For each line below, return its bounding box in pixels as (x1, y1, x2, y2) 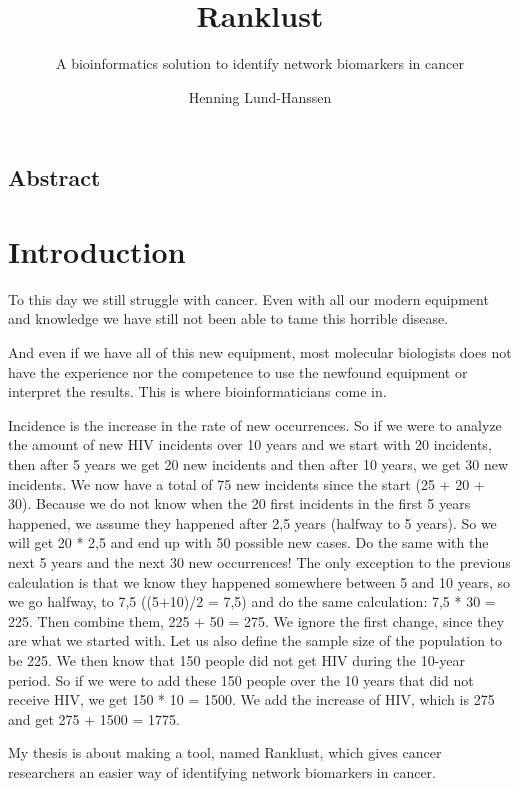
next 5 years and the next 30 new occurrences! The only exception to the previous (8, 551, 511, 572)
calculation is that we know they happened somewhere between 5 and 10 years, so (8, 571, 510, 592)
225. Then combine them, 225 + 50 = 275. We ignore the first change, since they (8, 610, 505, 631)
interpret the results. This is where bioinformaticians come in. (8, 381, 387, 402)
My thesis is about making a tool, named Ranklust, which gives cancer (8, 742, 442, 763)
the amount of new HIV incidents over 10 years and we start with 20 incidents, (8, 434, 492, 455)
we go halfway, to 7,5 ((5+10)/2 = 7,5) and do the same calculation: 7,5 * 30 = (8, 591, 496, 612)
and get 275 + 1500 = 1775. (8, 708, 180, 729)
